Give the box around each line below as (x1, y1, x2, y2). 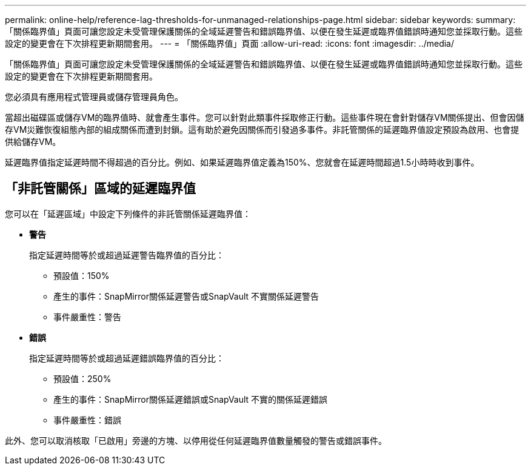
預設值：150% (53, 270, 110, 281)
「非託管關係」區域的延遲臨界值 (5, 181, 196, 196)
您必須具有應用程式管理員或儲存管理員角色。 (5, 92, 183, 102)
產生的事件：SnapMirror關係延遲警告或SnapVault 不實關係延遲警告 (53, 290, 319, 301)
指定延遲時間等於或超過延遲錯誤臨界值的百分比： (29, 352, 224, 363)
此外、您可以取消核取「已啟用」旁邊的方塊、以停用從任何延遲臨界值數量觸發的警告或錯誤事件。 (5, 435, 387, 446)
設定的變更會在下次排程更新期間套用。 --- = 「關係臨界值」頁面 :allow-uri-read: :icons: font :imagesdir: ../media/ (5, 38, 455, 49)
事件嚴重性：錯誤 (53, 414, 121, 425)
